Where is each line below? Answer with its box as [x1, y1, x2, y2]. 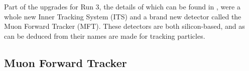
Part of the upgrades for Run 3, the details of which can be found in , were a [4, 1, 240, 11]
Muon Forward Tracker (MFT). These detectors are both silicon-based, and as [4, 21, 245, 31]
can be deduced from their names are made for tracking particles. [4, 30, 205, 41]
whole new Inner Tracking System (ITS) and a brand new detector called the [4, 11, 241, 21]
